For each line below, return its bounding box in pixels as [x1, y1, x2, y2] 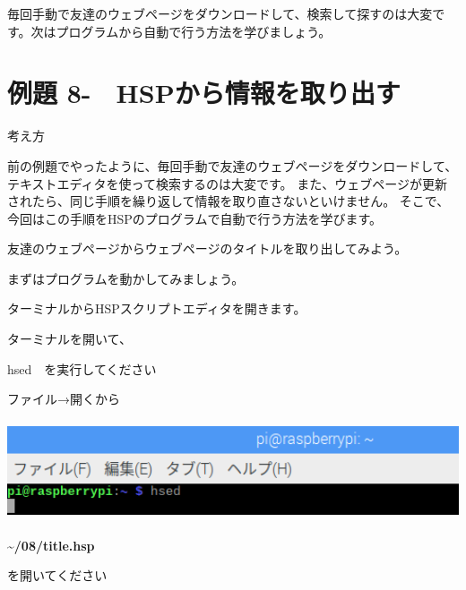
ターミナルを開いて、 [7, 329, 132, 348]
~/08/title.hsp [7, 535, 95, 554]
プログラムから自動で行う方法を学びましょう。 [56, 21, 332, 40]
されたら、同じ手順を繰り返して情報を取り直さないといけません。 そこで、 [7, 192, 450, 210]
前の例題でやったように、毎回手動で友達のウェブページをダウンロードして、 [7, 156, 458, 175]
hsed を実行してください [7, 359, 157, 378]
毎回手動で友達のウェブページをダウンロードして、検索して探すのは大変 [7, 4, 433, 22]
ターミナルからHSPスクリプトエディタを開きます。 [7, 299, 306, 318]
